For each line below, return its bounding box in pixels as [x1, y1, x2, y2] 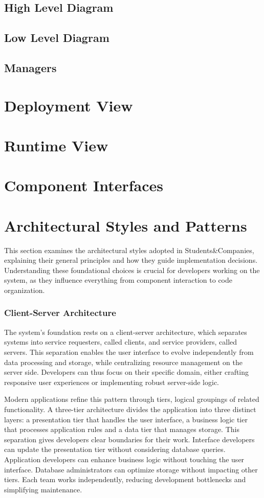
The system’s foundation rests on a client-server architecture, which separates [4, 326, 247, 337]
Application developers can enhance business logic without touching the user [4, 454, 245, 464]
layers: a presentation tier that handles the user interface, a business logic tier [4, 414, 248, 424]
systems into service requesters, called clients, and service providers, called [4, 336, 237, 347]
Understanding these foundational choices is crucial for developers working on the [4, 264, 260, 275]
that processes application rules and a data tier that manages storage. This [4, 424, 239, 435]
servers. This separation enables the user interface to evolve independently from [4, 346, 254, 357]
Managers [4, 59, 57, 75]
